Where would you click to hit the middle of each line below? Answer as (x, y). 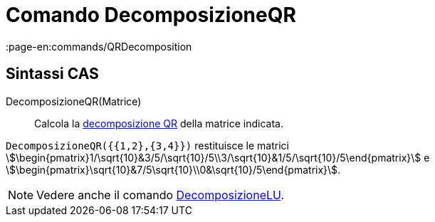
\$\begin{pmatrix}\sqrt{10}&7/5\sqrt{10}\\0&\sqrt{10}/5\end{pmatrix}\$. (173, 169)
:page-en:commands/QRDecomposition (99, 46)
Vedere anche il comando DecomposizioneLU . (160, 195)
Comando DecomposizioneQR (151, 15)
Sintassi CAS (52, 74)
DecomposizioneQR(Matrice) (74, 101)
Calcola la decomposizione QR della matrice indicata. (159, 123)
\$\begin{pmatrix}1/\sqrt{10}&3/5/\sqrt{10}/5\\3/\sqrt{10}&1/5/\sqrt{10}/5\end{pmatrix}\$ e (218, 157)
